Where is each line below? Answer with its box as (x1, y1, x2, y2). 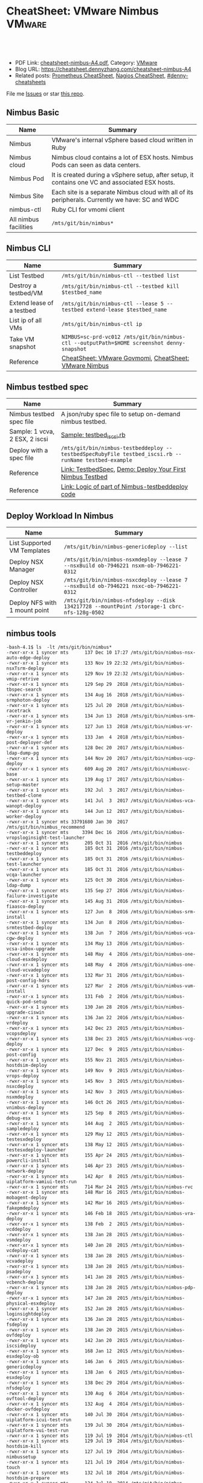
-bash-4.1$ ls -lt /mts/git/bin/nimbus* (6, 644, 112, 650)
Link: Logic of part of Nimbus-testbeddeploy (60, 483, 188, 491)
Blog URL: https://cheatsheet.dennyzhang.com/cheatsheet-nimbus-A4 (14, 65, 192, 73)
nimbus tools (6, 628, 56, 639)
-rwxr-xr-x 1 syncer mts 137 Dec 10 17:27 (6, 650, 129, 656)
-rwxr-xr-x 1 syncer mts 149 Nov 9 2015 (6, 1067, 129, 1074)
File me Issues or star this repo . (6, 90, 85, 97)
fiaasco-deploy (6, 904, 45, 910)
